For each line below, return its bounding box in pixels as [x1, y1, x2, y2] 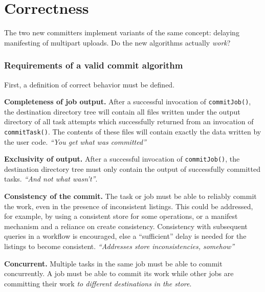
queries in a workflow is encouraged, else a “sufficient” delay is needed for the [4, 231, 247, 241]
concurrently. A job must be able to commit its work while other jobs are [4, 268, 234, 279]
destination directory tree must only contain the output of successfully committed [4, 163, 261, 174]
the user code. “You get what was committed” [4, 136, 146, 147]
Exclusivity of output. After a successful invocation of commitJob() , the [4, 153, 240, 164]
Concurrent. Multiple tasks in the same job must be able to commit [4, 258, 223, 268]
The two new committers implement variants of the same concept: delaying [4, 27, 239, 38]
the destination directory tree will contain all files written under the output [4, 106, 240, 117]
